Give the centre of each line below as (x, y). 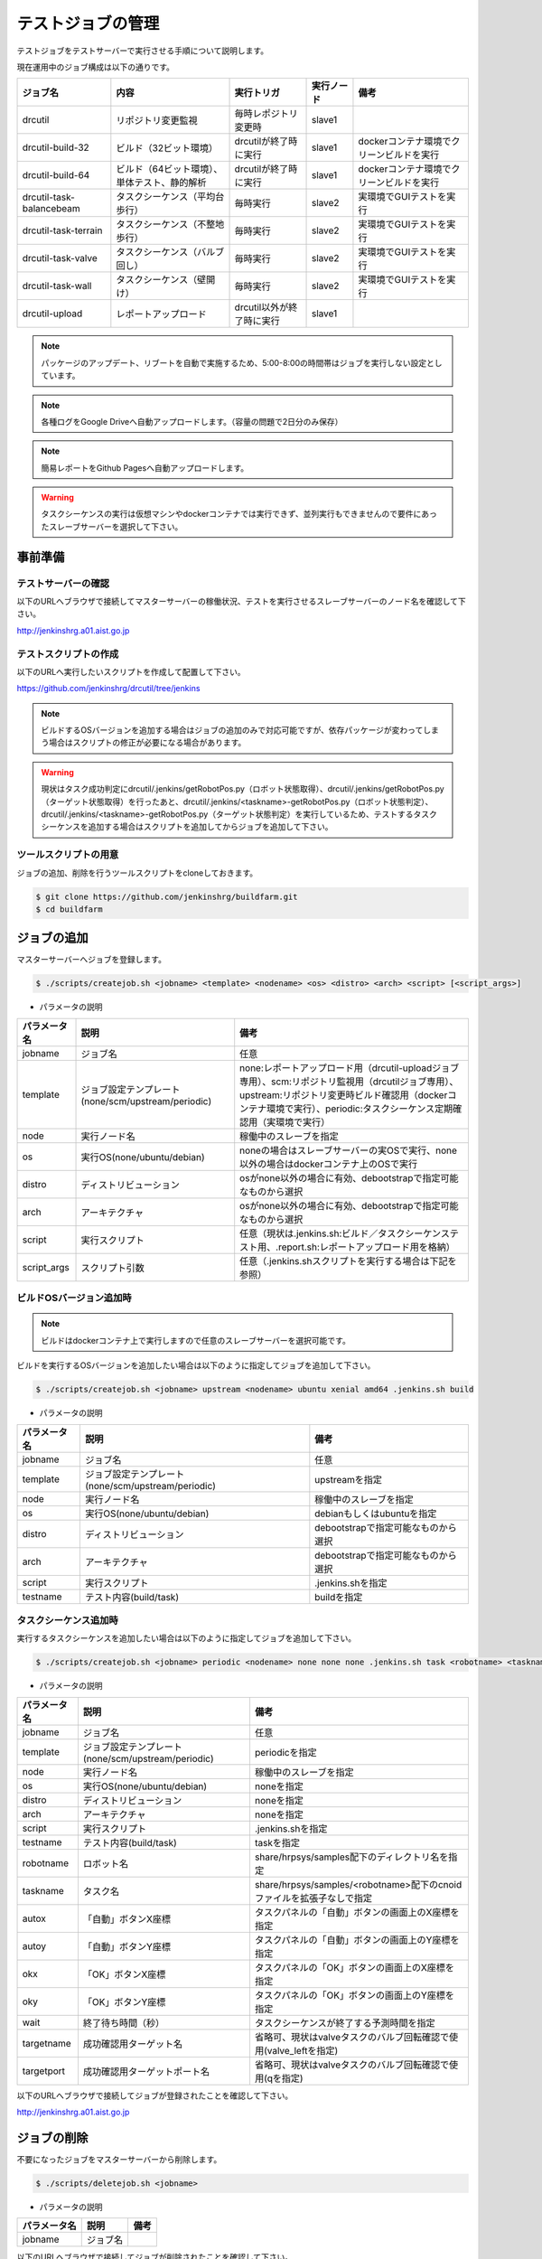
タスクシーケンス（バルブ (170, 252)
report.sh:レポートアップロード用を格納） (367, 1247)
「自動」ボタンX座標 (127, 1918)
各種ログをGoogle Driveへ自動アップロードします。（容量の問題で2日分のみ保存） (192, 421)
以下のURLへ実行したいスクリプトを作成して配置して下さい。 (131, 671)
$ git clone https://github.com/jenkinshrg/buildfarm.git (167, 896)
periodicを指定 (286, 1752)
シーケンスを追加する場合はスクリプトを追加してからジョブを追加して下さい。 (187, 827)
